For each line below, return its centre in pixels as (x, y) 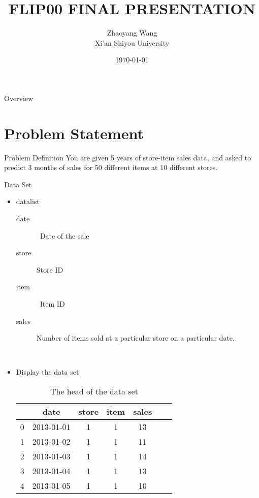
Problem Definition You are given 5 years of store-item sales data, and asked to (128, 157)
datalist (28, 201)
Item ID (52, 303)
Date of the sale (64, 235)
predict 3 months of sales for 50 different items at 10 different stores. (111, 167)
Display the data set (47, 372)
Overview (19, 98)
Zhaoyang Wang (132, 33)
